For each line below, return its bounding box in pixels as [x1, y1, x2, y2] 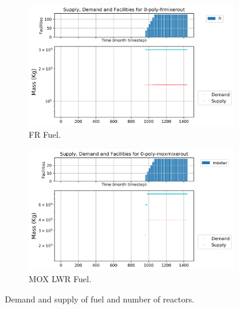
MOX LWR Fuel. [29, 272, 91, 285]
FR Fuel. [29, 128, 61, 141]
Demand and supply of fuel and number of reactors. [5, 292, 195, 305]
